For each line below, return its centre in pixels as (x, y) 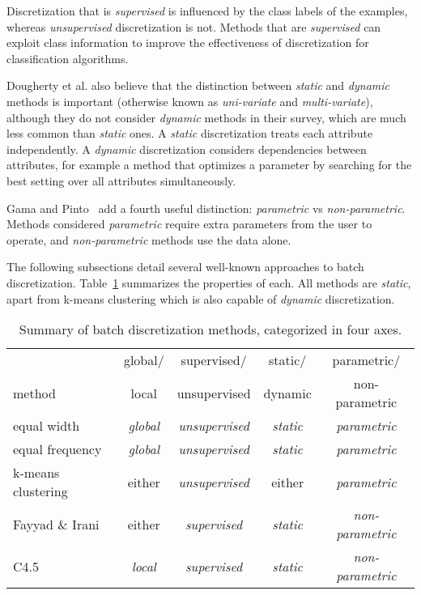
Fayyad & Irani (56, 524)
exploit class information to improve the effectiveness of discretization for (188, 42)
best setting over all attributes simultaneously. (121, 180)
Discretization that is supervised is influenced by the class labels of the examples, (207, 11)
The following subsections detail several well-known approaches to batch (185, 267)
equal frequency (57, 449)
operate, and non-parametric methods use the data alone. (149, 239)
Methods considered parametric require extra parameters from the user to (189, 224)
